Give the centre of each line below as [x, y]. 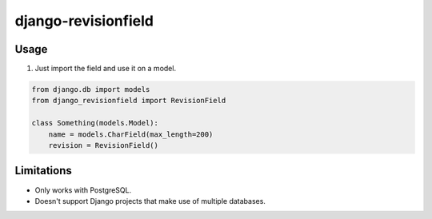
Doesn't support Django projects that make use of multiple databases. [150, 201]
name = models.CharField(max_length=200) [131, 134]
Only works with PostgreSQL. [83, 190]
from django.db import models [91, 90]
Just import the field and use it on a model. [105, 69]
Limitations [43, 171]
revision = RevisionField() [104, 145]
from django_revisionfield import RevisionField [129, 101]
